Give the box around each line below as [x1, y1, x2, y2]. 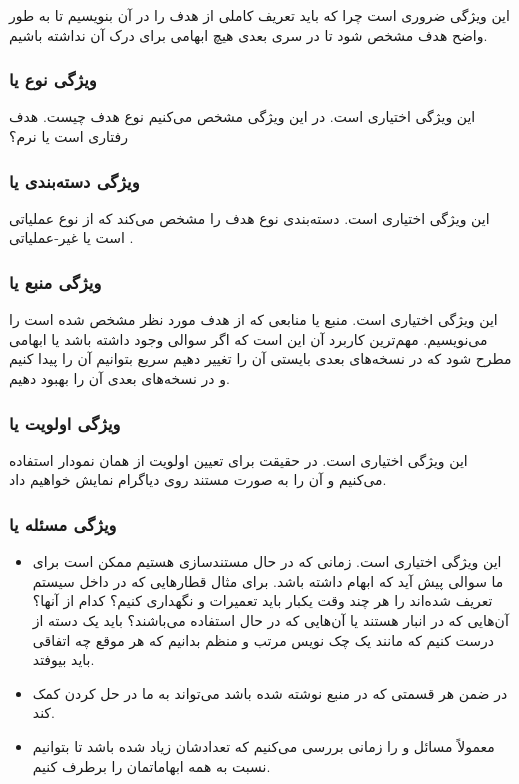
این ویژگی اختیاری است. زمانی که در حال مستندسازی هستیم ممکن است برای [32, 551, 502, 572]
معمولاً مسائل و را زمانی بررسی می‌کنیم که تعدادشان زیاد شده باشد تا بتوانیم [32, 735, 495, 756]
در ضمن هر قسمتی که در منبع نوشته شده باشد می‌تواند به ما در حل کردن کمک [32, 682, 508, 703]
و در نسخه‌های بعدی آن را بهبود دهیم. [9, 368, 230, 388]
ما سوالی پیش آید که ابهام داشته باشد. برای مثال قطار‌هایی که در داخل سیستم [32, 570, 504, 591]
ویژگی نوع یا [9, 67, 97, 92]
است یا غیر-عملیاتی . [9, 227, 134, 248]
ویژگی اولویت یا [9, 410, 121, 435]
